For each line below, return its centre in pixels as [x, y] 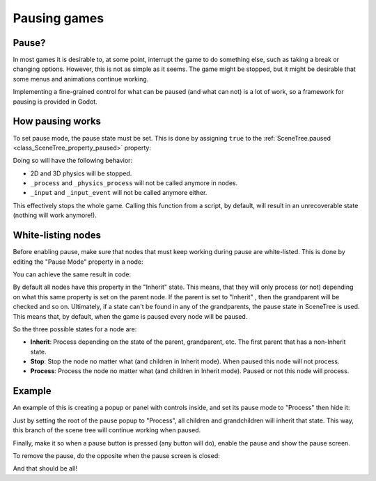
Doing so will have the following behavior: [72, 161]
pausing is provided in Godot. [55, 102]
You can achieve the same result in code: [72, 274]
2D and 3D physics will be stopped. [81, 173]
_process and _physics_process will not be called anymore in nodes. [134, 183]
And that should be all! [45, 468]
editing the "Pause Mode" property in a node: [78, 262]
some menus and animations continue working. [81, 79]
